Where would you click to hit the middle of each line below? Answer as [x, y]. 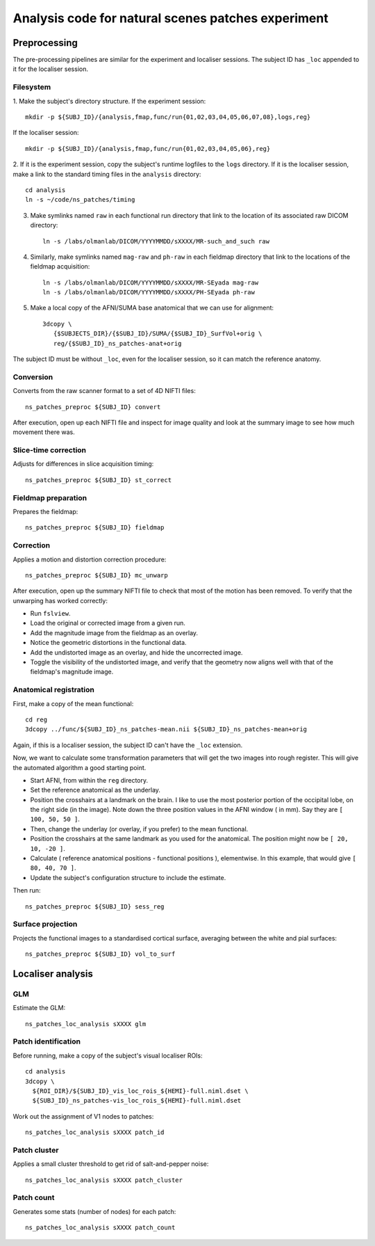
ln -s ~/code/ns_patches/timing [80, 200]
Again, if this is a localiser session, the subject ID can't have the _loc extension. [128, 745]
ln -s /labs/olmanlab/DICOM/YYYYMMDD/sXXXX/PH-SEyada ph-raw [149, 293]
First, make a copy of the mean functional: [73, 703]
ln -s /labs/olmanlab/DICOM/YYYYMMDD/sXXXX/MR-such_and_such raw [156, 241]
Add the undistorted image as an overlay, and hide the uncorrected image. [136, 652]
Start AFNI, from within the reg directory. [89, 780]
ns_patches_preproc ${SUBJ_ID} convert [93, 407]
